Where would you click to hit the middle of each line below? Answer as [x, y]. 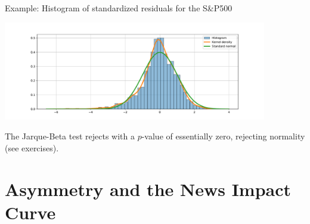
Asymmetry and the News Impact [148, 189]
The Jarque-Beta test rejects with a [70, 136]
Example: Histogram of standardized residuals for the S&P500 [119, 8]
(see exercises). [32, 147]
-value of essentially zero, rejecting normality [223, 136]
